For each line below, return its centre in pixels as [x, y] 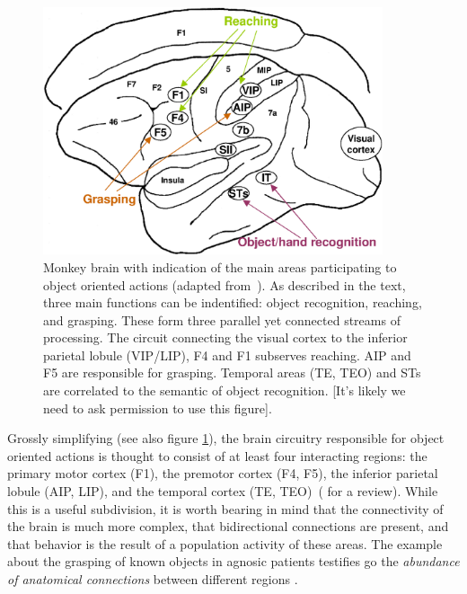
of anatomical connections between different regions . [153, 579]
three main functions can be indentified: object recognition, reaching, [233, 302]
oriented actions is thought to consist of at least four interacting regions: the [217, 455]
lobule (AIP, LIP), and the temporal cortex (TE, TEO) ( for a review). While [223, 491]
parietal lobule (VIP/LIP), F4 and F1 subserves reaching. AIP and [227, 355]
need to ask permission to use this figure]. [158, 408]
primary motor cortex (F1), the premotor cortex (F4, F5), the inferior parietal [223, 473]
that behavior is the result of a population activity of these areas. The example [225, 543]
